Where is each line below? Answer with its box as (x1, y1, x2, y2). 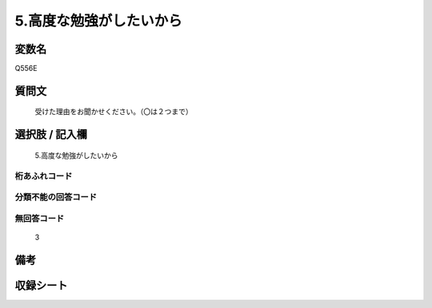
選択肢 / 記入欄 (14, 128, 88, 141)
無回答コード (14, 212, 65, 223)
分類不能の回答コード (14, 192, 98, 203)
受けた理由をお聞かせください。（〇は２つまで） (34, 107, 193, 116)
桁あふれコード (14, 170, 73, 181)
